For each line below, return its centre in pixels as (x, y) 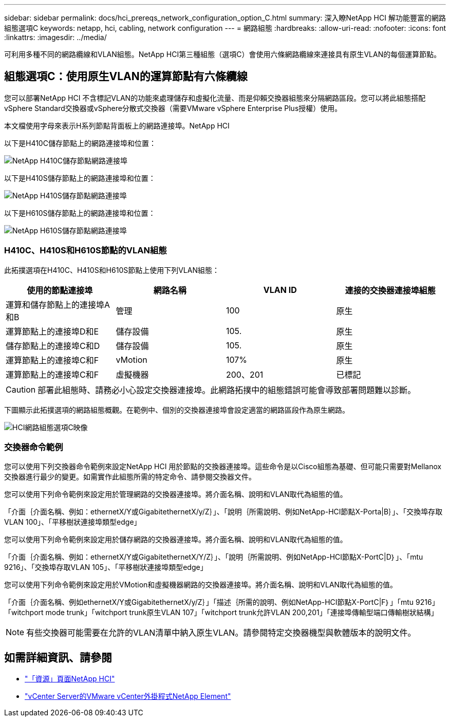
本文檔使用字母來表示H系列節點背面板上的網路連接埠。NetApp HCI (117, 125)
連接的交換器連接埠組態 (390, 290)
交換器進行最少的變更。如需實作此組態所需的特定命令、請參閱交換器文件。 (130, 477)
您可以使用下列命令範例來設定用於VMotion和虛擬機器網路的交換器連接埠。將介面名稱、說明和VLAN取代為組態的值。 (201, 585)
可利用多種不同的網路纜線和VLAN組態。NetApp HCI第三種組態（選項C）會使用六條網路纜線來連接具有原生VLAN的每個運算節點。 (223, 54)
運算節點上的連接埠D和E (52, 331)
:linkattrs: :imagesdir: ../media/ (55, 37)
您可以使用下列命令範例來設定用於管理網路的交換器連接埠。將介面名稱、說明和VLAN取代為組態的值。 (176, 494)
